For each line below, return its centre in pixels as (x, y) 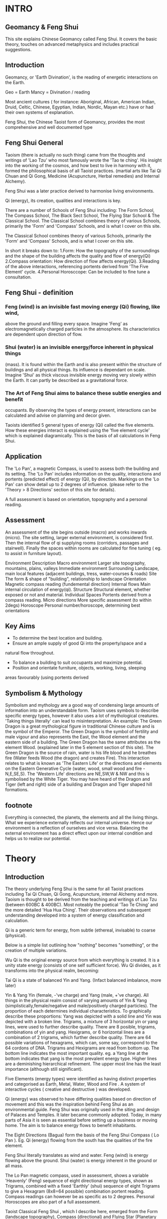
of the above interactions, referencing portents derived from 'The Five (77, 266)
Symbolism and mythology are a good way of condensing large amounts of (82, 705)
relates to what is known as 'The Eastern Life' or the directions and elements (83, 763)
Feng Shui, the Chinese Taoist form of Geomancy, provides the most (75, 122)
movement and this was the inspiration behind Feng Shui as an (69, 1104)
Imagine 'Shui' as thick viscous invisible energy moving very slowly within (81, 375)
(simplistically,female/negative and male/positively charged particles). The (81, 1006)
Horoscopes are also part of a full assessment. (53, 1202)
